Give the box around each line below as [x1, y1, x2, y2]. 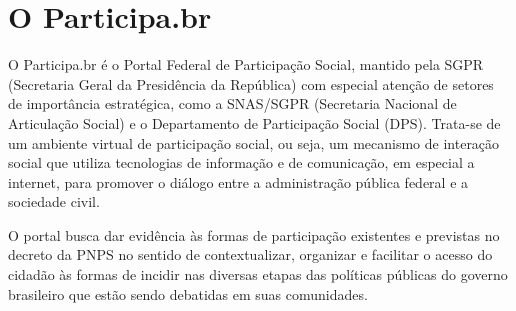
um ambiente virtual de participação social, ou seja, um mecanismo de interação [8, 132, 500, 153]
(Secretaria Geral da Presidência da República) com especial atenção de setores [8, 73, 494, 94]
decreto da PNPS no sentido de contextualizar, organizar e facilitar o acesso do [8, 244, 493, 265]
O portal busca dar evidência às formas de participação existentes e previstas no [8, 224, 500, 245]
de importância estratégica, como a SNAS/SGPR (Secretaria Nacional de [8, 93, 457, 114]
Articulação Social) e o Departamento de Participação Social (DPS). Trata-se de [8, 112, 501, 133]
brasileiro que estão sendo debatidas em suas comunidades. [8, 283, 368, 304]
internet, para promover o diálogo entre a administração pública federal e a [8, 171, 469, 192]
